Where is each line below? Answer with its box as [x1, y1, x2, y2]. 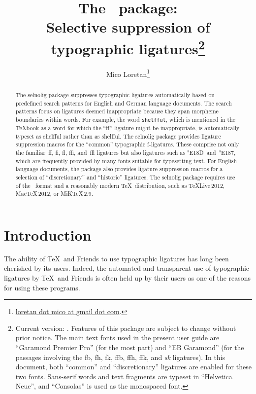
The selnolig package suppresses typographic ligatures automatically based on [15, 90, 215, 99]
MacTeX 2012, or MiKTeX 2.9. [15, 189, 94, 198]
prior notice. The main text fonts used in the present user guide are [15, 332, 220, 343]
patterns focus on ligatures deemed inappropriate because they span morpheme [15, 107, 219, 115]
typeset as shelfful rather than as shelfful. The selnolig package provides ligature [15, 132, 221, 140]
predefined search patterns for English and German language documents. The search [15, 99, 232, 107]
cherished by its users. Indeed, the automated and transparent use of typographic [4, 263, 250, 273]
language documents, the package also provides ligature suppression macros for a [15, 165, 223, 173]
